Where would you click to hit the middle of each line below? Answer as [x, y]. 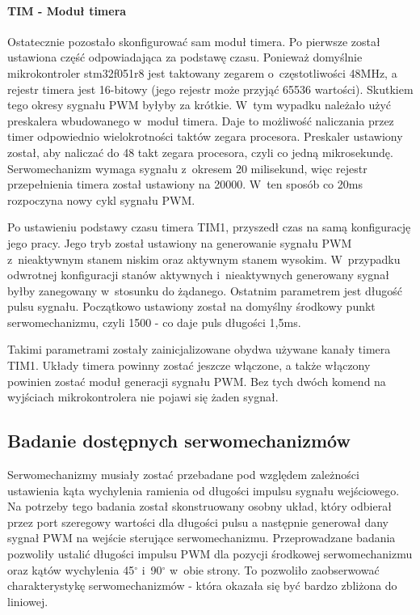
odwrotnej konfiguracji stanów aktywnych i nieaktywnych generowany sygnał [198, 275]
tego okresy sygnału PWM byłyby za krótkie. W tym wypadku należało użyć [199, 105]
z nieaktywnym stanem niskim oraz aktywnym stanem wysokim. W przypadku [204, 259]
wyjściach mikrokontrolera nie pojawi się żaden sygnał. [143, 397]
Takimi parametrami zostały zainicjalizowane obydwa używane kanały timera [199, 349]
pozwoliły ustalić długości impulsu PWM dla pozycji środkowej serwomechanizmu [210, 554]
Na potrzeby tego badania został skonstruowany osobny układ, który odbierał [199, 506]
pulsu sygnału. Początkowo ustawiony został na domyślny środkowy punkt [191, 306]
